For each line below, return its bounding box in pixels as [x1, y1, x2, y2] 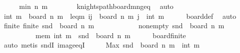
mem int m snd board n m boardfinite [35, 30, 186, 40]
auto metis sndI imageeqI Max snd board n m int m [3, 40, 200, 50]
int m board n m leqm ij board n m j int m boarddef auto [3, 10, 236, 21]
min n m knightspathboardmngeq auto [19, 1, 173, 11]
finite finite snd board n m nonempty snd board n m [3, 20, 224, 31]
